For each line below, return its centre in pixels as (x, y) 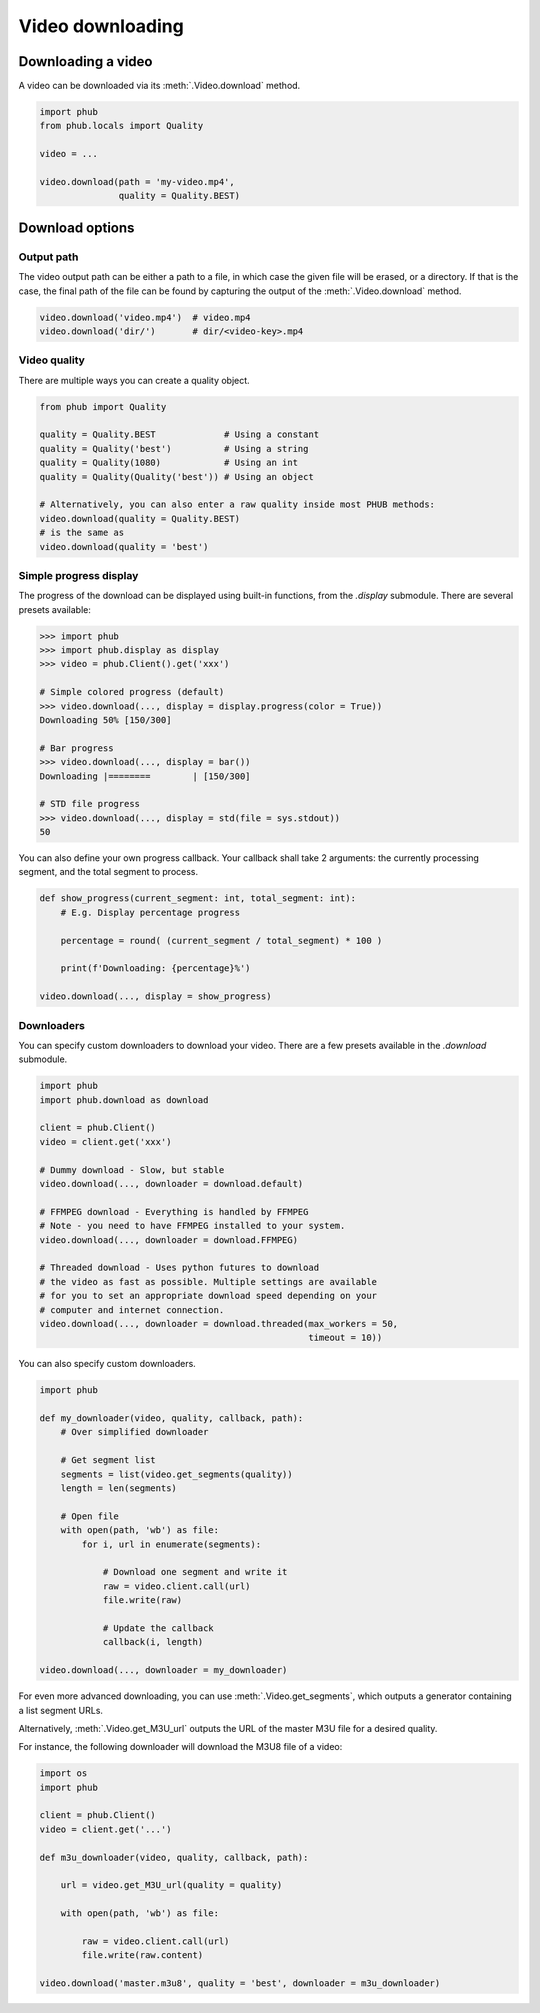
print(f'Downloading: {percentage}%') (155, 968)
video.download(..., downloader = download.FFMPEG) (169, 1239)
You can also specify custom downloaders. (107, 1364)
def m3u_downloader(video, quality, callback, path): (174, 1857)
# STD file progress (89, 804)
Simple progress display (78, 575)
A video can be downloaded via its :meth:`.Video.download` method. (159, 86)
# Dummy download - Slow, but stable (132, 1169)
